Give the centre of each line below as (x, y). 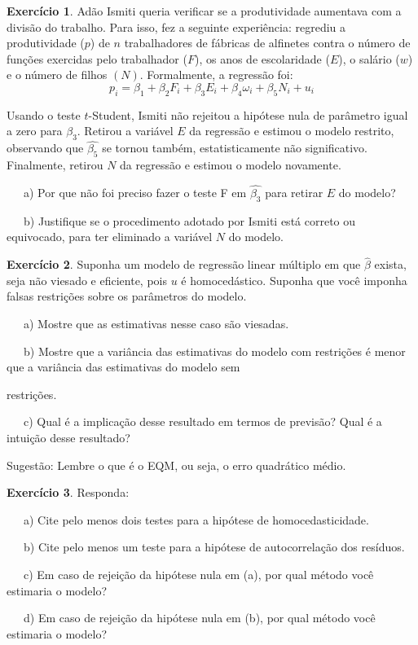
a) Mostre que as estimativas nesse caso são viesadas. (156, 323)
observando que (45, 148)
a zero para (35, 131)
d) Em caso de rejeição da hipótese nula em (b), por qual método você (199, 618)
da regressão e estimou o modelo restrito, (292, 131)
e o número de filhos (57, 75)
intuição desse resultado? (68, 437)
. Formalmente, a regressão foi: (216, 75)
